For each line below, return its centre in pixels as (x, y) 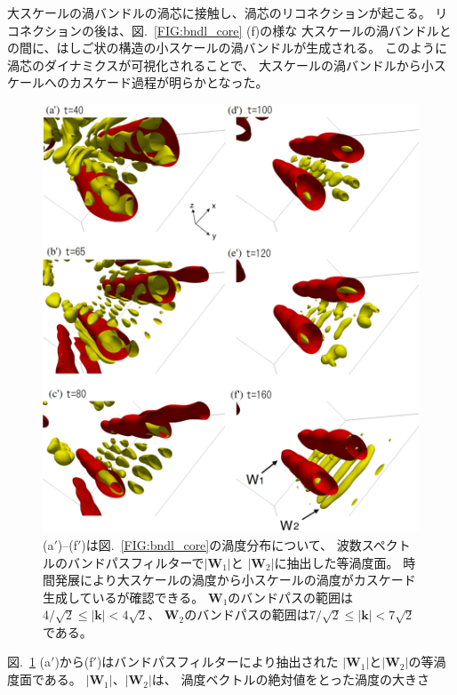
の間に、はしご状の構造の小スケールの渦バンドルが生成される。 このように (227, 48)
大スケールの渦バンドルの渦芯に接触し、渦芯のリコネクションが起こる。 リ (228, 12)
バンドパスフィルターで (136, 562)
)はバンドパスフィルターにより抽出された (217, 662)
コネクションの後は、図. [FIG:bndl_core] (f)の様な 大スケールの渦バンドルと (229, 30)
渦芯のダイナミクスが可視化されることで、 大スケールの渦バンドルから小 (220, 65)
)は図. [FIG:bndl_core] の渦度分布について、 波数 (221, 544)
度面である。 (44, 679)
